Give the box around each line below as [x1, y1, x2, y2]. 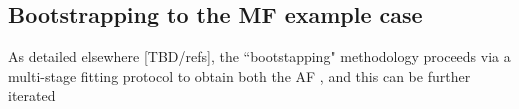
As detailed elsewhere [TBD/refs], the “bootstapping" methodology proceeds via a [8, 46, 511, 67]
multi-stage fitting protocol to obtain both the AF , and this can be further [8, 65, 471, 86]
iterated [8, 85, 56, 106]
